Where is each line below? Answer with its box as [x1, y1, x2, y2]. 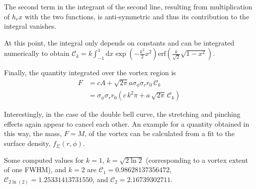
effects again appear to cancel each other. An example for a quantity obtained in [4, 118, 250, 129]
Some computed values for [4, 154, 84, 165]
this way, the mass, [4, 128, 62, 139]
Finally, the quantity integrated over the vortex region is [4, 67, 176, 78]
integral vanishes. [4, 21, 57, 31]
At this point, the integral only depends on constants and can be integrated [4, 37, 235, 47]
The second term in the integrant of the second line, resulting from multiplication [4, 1, 253, 11]
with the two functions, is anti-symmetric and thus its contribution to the [24, 11, 250, 21]
